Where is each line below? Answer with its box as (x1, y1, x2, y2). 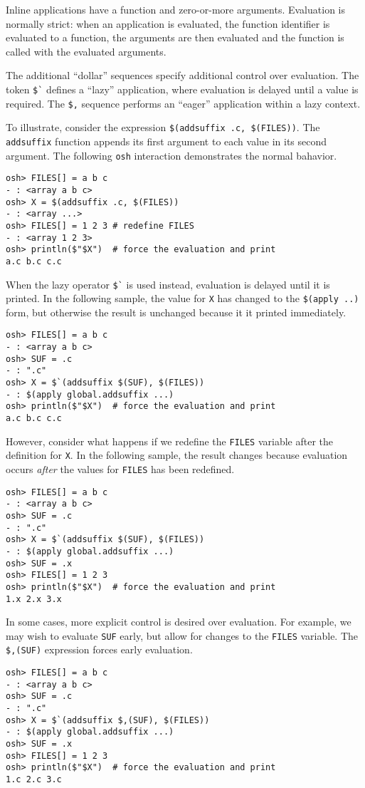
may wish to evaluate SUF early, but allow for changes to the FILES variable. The (6, 628, 359, 643)
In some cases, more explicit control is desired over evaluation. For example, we (6, 614, 351, 629)
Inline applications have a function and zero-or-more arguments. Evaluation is (6, 2, 345, 16)
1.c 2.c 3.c (6, 774, 62, 784)
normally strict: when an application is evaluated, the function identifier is (6, 16, 330, 31)
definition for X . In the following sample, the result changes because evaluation (6, 447, 348, 462)
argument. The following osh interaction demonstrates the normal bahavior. (6, 147, 337, 162)
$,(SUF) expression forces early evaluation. (6, 642, 193, 657)
